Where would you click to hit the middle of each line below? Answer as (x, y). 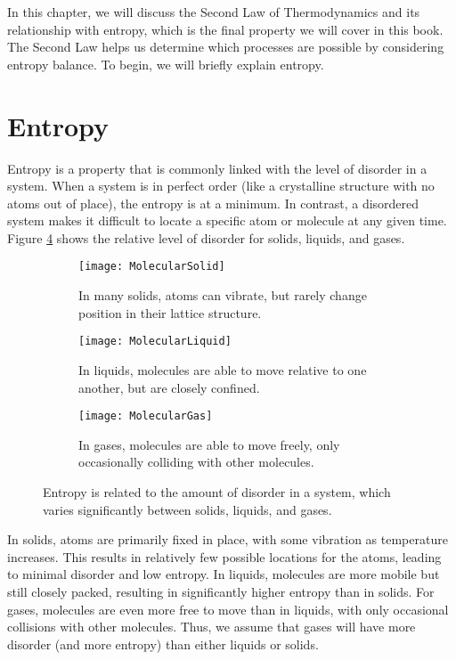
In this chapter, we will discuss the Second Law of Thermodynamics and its (214, 12)
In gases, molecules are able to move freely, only (209, 444)
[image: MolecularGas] (146, 416)
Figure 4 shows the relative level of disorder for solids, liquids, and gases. (206, 237)
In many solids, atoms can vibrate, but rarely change (223, 295)
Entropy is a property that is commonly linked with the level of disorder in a (217, 168)
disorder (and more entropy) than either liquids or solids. (163, 644)
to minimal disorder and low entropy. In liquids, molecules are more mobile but (224, 574)
